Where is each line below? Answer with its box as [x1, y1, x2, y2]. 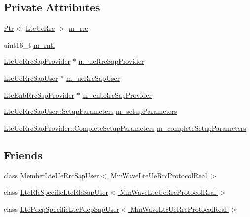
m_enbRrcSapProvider [82, 89, 152, 100]
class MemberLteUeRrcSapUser [4, 170, 99, 180]
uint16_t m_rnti [4, 39, 55, 50]
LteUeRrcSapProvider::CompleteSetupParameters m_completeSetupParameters [4, 122, 246, 133]
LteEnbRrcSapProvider [4, 89, 75, 100]
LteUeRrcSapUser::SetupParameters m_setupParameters [4, 106, 177, 116]
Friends [4, 147, 42, 162]
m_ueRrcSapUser [66, 72, 120, 83]
